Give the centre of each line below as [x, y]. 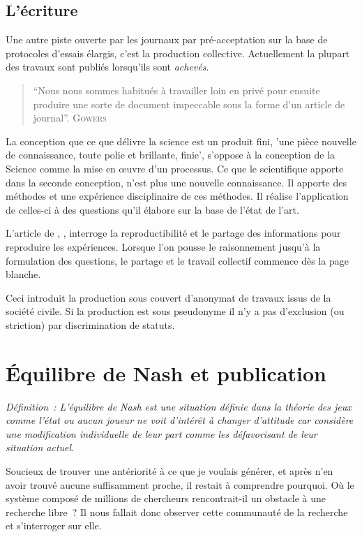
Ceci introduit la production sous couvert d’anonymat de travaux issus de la [168, 297]
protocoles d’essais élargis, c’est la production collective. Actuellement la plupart [178, 53]
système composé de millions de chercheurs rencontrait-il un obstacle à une [166, 498]
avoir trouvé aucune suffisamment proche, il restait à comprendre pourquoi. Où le [180, 484]
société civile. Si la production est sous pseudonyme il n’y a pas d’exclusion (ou [175, 311]
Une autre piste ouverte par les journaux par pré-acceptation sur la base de [167, 39]
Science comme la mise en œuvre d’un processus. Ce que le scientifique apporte [175, 168]
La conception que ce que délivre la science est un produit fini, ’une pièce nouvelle [181, 141]
